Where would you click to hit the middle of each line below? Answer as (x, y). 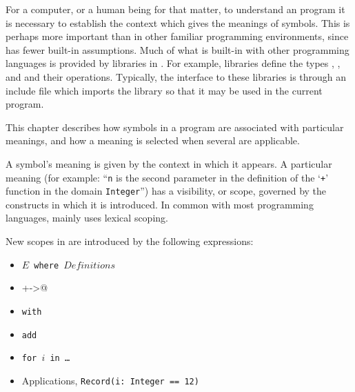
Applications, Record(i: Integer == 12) (110, 380)
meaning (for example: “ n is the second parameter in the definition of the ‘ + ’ (167, 177)
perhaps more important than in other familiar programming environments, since (177, 36)
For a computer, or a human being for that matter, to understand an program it (175, 9)
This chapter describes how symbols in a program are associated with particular (175, 127)
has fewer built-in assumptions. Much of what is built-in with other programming (177, 49)
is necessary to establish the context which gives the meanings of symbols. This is (178, 22)
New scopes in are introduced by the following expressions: (130, 241)
